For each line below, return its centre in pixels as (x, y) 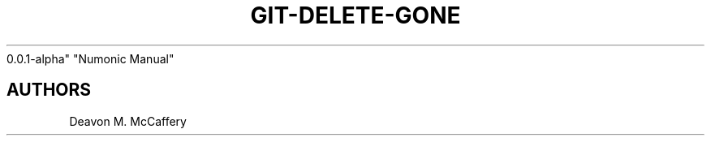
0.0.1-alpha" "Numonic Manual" (90, 58)
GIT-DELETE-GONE (355, 15)
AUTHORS (49, 90)
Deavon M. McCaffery (128, 121)
